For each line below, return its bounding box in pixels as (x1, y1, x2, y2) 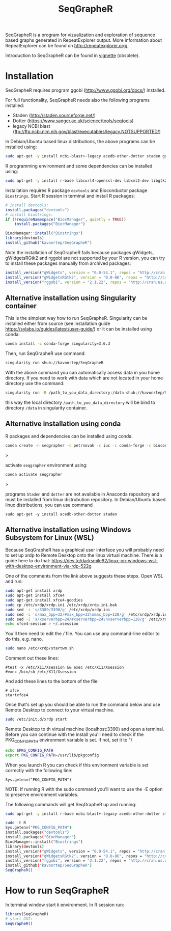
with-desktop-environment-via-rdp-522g (5, 563, 92, 569)
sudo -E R (5, 820, 26, 826)
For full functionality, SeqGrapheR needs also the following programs (5, 97, 150, 103)
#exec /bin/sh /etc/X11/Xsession (5, 669, 76, 675)
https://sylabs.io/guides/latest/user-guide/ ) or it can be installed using (5, 326, 152, 332)
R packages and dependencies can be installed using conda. (5, 433, 133, 439)
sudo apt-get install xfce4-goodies (5, 598, 83, 603)
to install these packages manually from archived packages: (5, 260, 131, 266)
